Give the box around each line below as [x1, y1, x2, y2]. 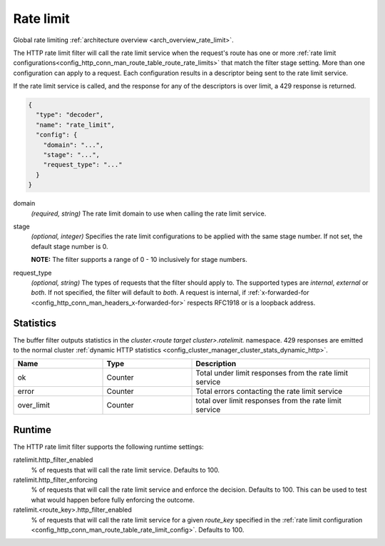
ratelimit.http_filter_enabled [13, 455, 93, 464]
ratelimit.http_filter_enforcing [13, 475, 98, 485]
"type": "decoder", [36, 111, 104, 119]
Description [195, 359, 237, 369]
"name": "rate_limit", [36, 121, 115, 128]
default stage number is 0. [31, 242, 108, 251]
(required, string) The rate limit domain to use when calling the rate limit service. [31, 209, 267, 218]
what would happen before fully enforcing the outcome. [31, 495, 195, 504]
